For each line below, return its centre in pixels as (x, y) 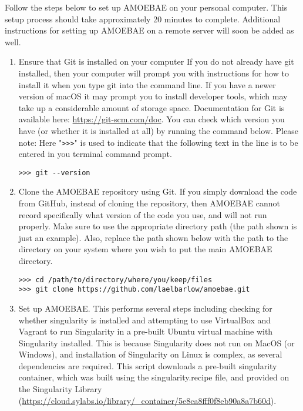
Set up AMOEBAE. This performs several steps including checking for (145, 308)
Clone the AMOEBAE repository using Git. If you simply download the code (158, 191)
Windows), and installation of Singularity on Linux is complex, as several (150, 354)
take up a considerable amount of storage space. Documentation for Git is (151, 107)
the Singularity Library (60, 389)
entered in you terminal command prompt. (95, 154)
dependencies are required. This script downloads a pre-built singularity (148, 365)
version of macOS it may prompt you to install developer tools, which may (153, 96)
